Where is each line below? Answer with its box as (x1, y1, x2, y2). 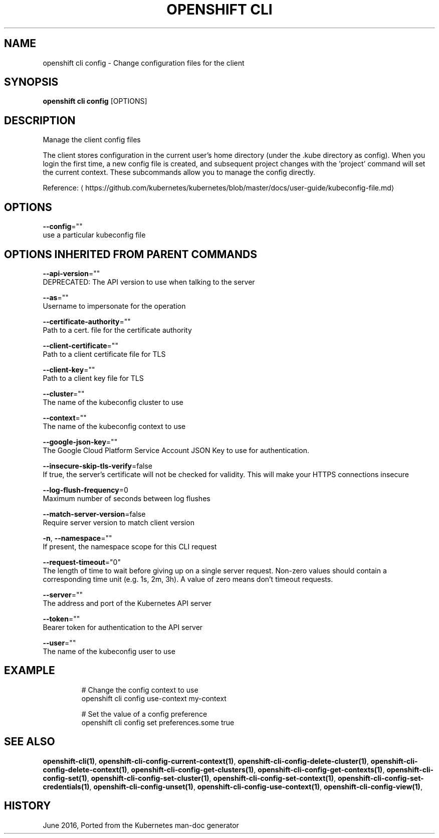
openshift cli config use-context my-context (81, 694, 227, 703)
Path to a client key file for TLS (43, 373, 144, 382)
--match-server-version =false (43, 509, 146, 518)
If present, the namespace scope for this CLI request (43, 542, 217, 551)
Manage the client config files (43, 135, 141, 144)
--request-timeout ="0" (43, 557, 121, 566)
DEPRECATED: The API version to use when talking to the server (43, 277, 255, 286)
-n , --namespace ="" (43, 533, 112, 542)
